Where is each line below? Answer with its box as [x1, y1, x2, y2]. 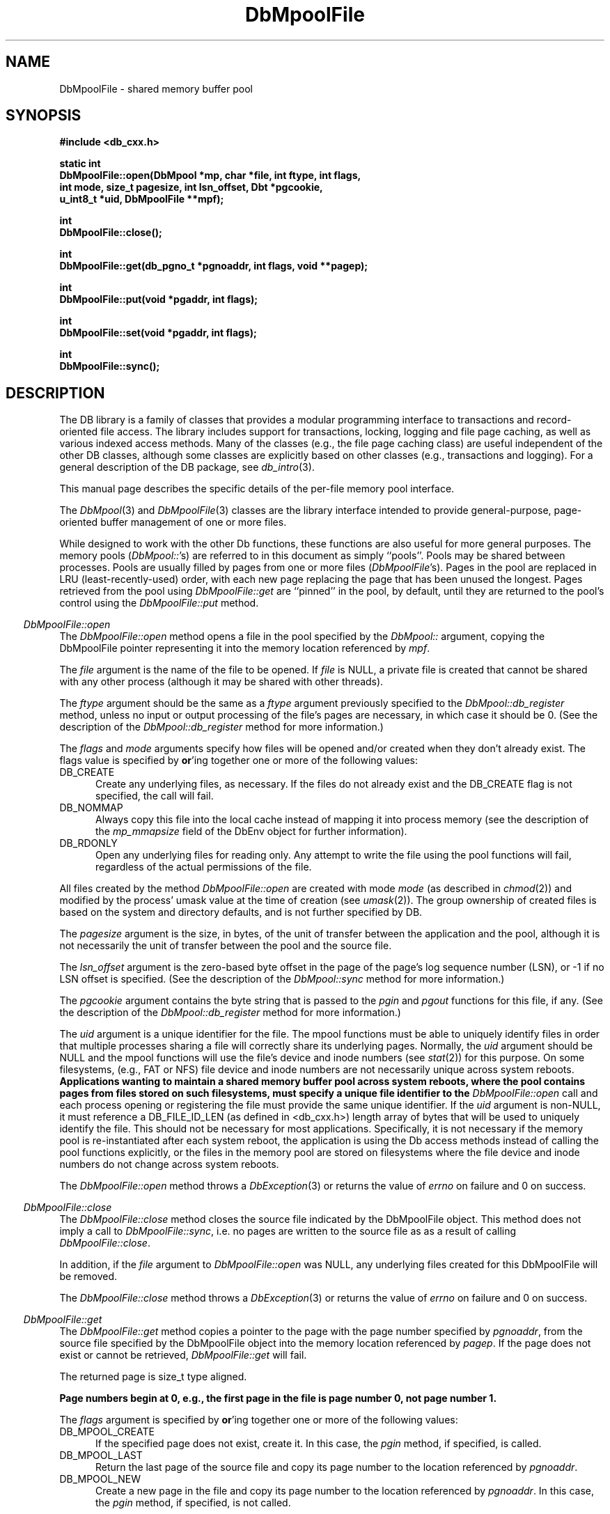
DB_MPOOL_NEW [59, 1473, 141, 1485]
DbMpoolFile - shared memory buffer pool [59, 82, 253, 95]
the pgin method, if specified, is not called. [95, 1497, 291, 1509]
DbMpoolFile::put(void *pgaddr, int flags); [59, 293, 258, 306]
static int [59, 157, 101, 170]
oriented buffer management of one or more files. [59, 516, 287, 529]
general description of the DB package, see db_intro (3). [59, 461, 315, 474]
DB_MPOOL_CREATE [59, 1426, 155, 1438]
